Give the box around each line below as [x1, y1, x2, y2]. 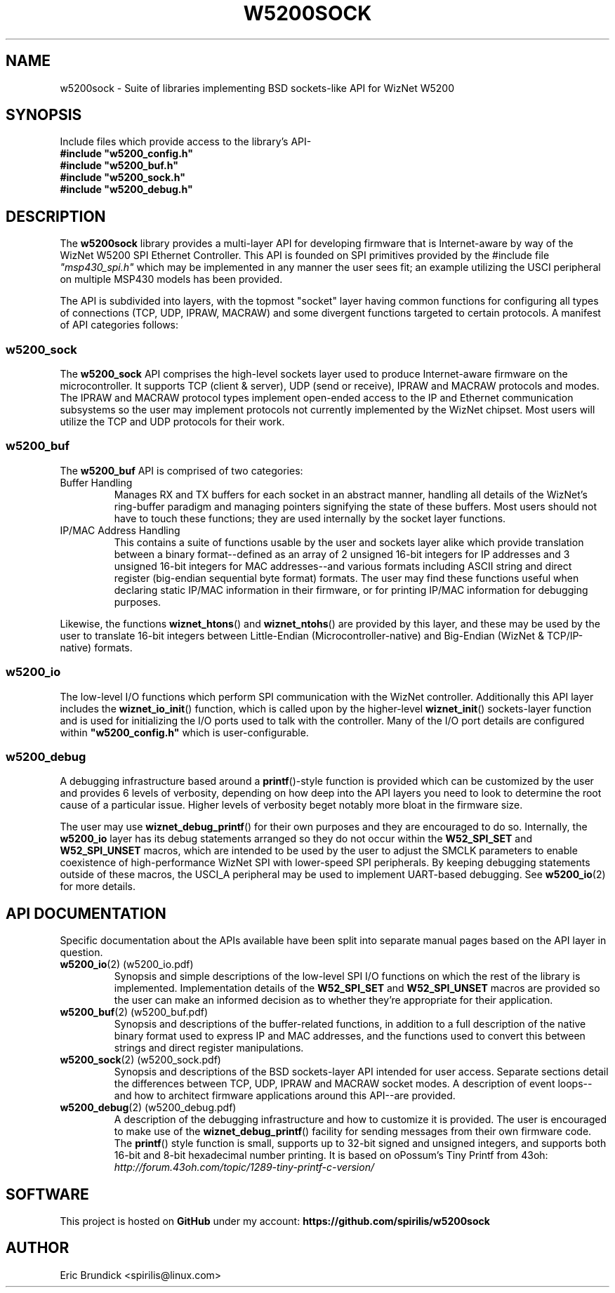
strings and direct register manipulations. [114, 1042, 304, 1054]
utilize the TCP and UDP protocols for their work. [60, 416, 285, 428]
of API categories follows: [60, 319, 179, 331]
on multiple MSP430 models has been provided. [60, 273, 283, 286]
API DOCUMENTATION [6, 904, 166, 922]
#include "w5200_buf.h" [60, 159, 178, 172]
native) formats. [60, 641, 133, 654]
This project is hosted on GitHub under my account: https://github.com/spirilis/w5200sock [60, 1214, 490, 1227]
